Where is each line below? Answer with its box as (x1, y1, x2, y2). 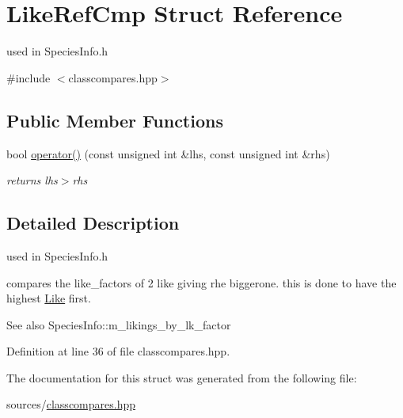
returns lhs (6, 172, 58, 188)
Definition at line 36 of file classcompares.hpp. (6, 343, 230, 359)
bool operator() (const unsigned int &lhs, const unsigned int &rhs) (6, 145, 330, 161)
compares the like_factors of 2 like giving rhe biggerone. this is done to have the (6, 274, 397, 291)
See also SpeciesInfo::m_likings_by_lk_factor (6, 316, 231, 332)
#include (6, 69, 51, 85)
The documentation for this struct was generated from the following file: (6, 369, 357, 386)
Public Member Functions (6, 108, 223, 132)
